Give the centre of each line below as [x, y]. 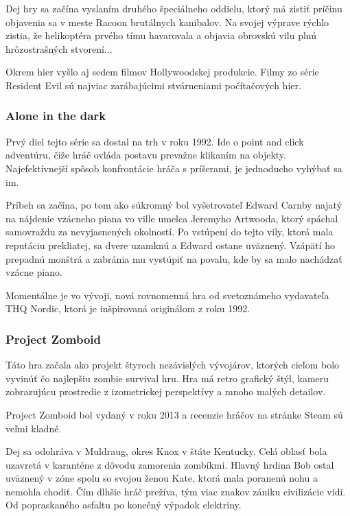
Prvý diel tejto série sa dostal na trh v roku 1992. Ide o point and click [155, 141]
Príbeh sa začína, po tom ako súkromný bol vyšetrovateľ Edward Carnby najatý [174, 205]
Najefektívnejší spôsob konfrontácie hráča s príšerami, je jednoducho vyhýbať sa [174, 168]
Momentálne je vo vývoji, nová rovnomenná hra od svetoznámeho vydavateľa [167, 295]
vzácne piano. [34, 272]
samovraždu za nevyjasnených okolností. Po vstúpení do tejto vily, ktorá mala [170, 232]
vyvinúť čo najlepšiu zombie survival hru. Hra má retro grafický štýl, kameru [167, 378]
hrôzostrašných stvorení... [59, 48]
